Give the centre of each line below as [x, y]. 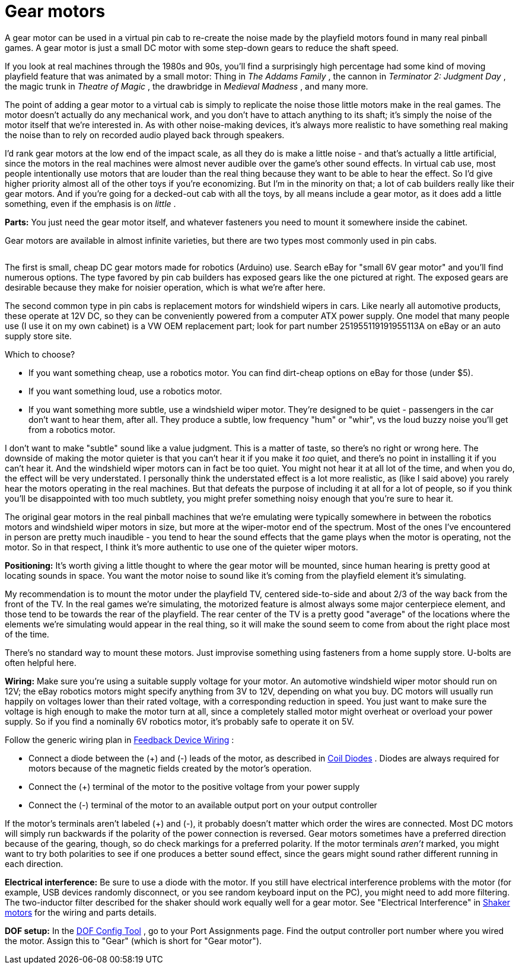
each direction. [34, 863]
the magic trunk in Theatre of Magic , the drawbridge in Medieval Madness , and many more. [187, 86]
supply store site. [38, 336]
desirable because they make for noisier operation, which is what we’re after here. [165, 287]
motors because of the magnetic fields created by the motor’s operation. [170, 768]
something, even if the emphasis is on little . [90, 203]
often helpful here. [41, 662]
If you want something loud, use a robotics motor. [125, 391]
